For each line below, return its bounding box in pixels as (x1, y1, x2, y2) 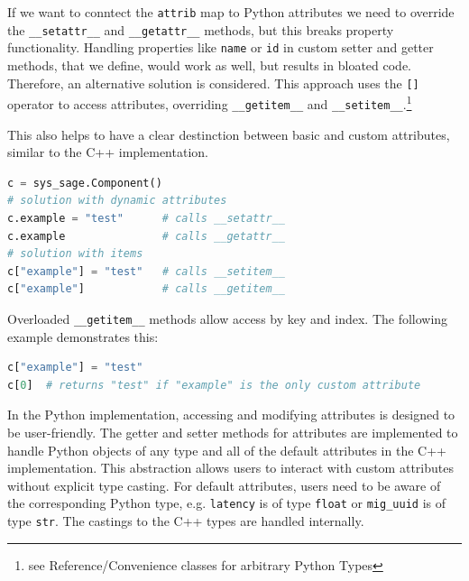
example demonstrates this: (7, 327, 159, 346)
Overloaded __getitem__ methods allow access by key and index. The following (7, 309, 448, 327)
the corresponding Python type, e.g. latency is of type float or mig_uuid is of (7, 493, 446, 512)
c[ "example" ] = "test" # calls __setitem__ (7, 264, 285, 278)
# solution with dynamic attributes (7, 194, 227, 207)
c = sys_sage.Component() (7, 176, 162, 189)
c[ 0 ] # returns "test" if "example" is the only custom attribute (7, 378, 421, 392)
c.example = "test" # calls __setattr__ (7, 211, 285, 225)
